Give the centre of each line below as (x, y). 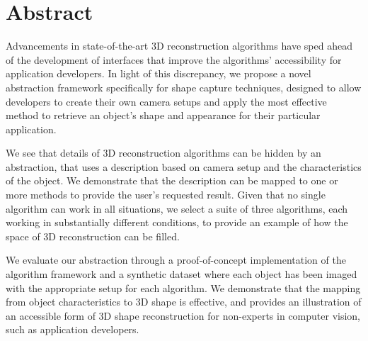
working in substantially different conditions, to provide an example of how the (177, 222)
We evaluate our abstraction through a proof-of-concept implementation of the (176, 260)
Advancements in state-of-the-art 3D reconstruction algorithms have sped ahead (179, 46)
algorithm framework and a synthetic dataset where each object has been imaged (182, 274)
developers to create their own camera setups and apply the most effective (166, 101)
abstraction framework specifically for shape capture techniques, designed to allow (184, 87)
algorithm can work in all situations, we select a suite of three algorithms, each (177, 208)
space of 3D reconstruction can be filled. (93, 236)
